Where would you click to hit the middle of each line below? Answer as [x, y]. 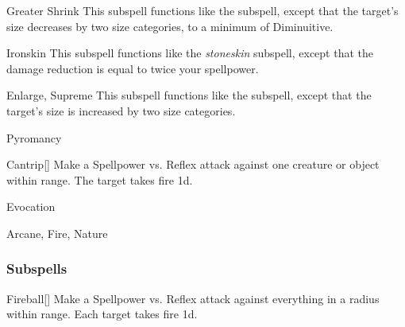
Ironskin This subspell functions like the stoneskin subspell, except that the [190, 53]
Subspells [37, 269]
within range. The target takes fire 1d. [100, 179]
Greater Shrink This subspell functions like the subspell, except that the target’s [202, 10]
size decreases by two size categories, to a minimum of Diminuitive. [170, 26]
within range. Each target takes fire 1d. [102, 314]
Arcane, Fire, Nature [57, 233]
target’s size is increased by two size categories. [121, 110]
